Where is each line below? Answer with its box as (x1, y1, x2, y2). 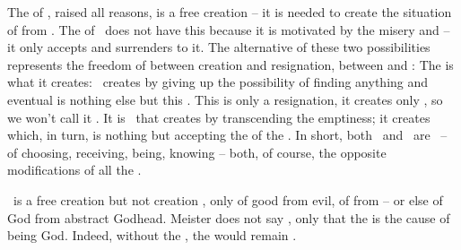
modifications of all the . (7, 160, 142, 179)
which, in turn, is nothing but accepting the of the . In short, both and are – (7, 125, 448, 144)
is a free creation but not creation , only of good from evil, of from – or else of (13, 190, 443, 209)
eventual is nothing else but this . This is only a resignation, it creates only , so (7, 90, 443, 108)
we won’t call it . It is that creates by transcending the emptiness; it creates (7, 108, 431, 126)
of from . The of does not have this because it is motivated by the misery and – (7, 20, 450, 39)
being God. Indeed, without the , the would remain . (7, 226, 297, 245)
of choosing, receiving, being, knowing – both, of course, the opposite (7, 142, 387, 161)
